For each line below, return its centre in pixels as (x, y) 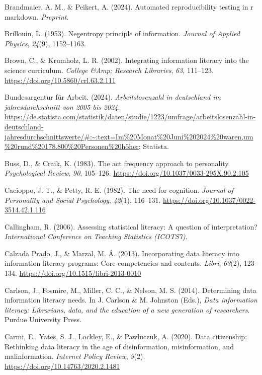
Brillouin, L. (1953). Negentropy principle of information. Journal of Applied (122, 33)
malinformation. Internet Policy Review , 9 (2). (75, 356)
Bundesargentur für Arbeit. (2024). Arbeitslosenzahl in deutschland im (113, 97)
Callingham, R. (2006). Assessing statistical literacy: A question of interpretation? (131, 226)
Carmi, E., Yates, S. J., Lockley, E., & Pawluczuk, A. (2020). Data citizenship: (126, 336)
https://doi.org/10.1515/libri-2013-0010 (80, 273)
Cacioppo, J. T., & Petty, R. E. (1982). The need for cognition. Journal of (119, 190)
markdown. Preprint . (37, 16)
